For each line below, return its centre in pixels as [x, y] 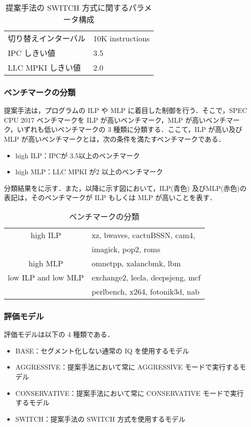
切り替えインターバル [47, 38]
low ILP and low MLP [46, 277]
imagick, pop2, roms [126, 249]
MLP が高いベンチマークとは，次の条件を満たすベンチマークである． [115, 139]
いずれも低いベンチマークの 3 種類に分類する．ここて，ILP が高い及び [130, 129]
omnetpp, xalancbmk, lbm [136, 263]
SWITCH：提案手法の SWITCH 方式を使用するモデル [100, 418]
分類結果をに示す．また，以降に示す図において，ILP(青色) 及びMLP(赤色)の [125, 188]
